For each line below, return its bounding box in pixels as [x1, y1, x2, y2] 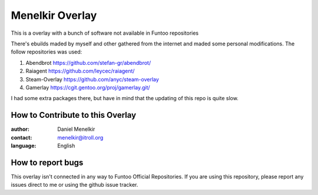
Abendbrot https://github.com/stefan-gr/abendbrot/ [25, 59, 151, 66]
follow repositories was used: [11, 48, 82, 55]
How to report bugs [11, 157, 84, 167]
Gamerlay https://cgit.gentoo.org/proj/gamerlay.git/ [25, 84, 150, 91]
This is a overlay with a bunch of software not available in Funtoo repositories [11, 29, 199, 37]
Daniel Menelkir [57, 125, 95, 133]
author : [11, 125, 29, 133]
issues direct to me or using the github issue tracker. [11, 181, 138, 189]
